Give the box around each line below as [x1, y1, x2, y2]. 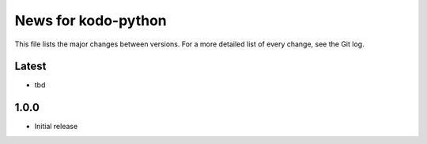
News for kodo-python [14, 12, 168, 29]
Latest [14, 60, 47, 73]
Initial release [34, 122, 78, 131]
